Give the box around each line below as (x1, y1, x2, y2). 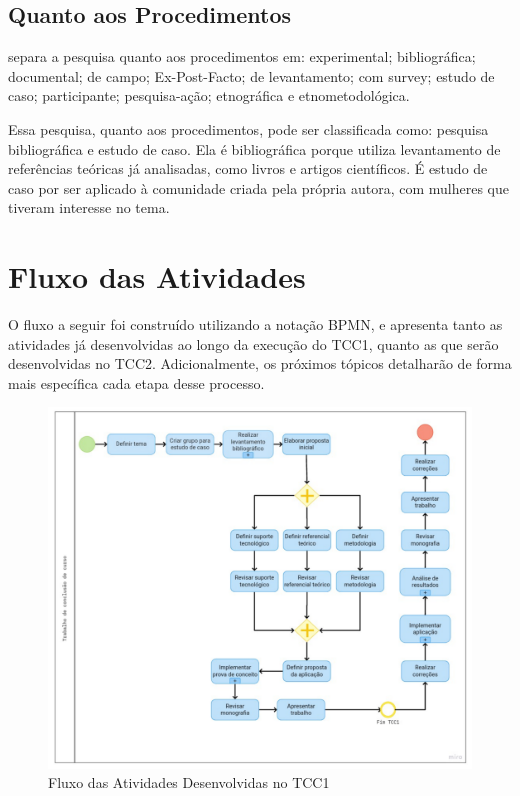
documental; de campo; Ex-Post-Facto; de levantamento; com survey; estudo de (8, 65, 495, 86)
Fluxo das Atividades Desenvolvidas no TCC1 (48, 772, 330, 793)
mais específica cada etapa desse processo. (8, 372, 265, 393)
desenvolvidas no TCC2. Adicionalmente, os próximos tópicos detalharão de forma (8, 353, 512, 374)
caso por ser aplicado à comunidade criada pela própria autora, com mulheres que (8, 177, 510, 198)
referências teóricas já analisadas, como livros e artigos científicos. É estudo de (8, 158, 488, 179)
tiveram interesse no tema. (8, 197, 170, 218)
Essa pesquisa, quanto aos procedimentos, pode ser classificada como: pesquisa (8, 118, 489, 139)
